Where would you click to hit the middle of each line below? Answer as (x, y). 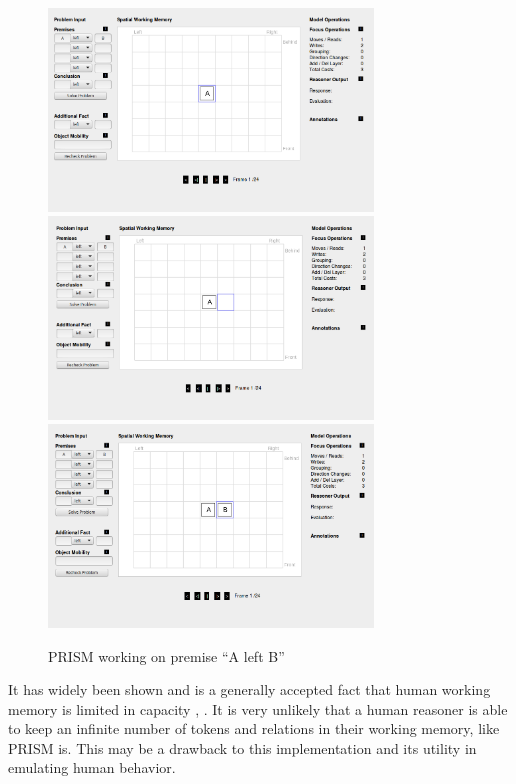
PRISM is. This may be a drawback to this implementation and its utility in (242, 747)
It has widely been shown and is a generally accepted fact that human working (249, 689)
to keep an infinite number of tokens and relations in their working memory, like (254, 728)
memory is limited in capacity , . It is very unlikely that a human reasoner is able (258, 708)
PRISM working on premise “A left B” (166, 655)
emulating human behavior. (92, 767)
